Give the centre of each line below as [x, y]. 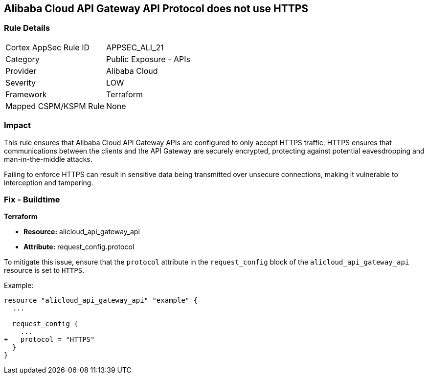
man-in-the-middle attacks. [48, 159]
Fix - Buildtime [32, 199]
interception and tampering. [49, 182]
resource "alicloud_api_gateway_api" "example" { [101, 300]
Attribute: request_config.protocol [79, 247]
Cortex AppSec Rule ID [48, 47]
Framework [26, 94]
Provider [21, 71]
